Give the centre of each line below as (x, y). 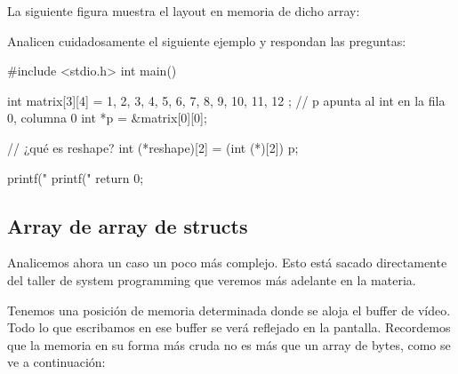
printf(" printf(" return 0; (76, 177)
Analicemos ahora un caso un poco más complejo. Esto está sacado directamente (227, 263)
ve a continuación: (56, 362)
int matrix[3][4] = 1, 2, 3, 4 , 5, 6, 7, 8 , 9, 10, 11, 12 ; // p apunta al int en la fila (226, 100)
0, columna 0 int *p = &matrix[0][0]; (107, 118)
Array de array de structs (128, 225)
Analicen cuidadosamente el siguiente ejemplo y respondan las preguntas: (207, 40)
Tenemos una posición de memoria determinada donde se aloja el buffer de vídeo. (229, 310)
